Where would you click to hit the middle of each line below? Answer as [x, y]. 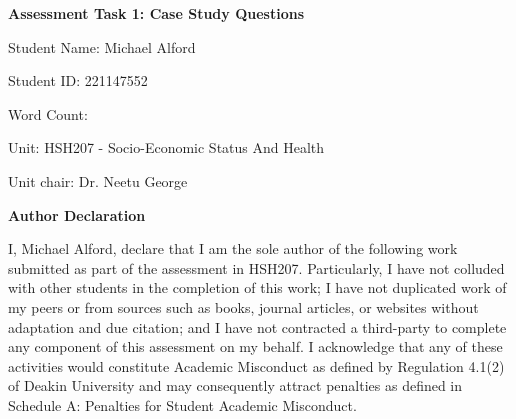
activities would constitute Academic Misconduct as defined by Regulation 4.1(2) [256, 365]
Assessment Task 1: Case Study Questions [156, 13]
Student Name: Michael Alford [102, 46]
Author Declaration [77, 214]
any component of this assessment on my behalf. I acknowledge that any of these [255, 346]
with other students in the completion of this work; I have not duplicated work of [257, 287]
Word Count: [48, 113]
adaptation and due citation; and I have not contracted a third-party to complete [257, 326]
